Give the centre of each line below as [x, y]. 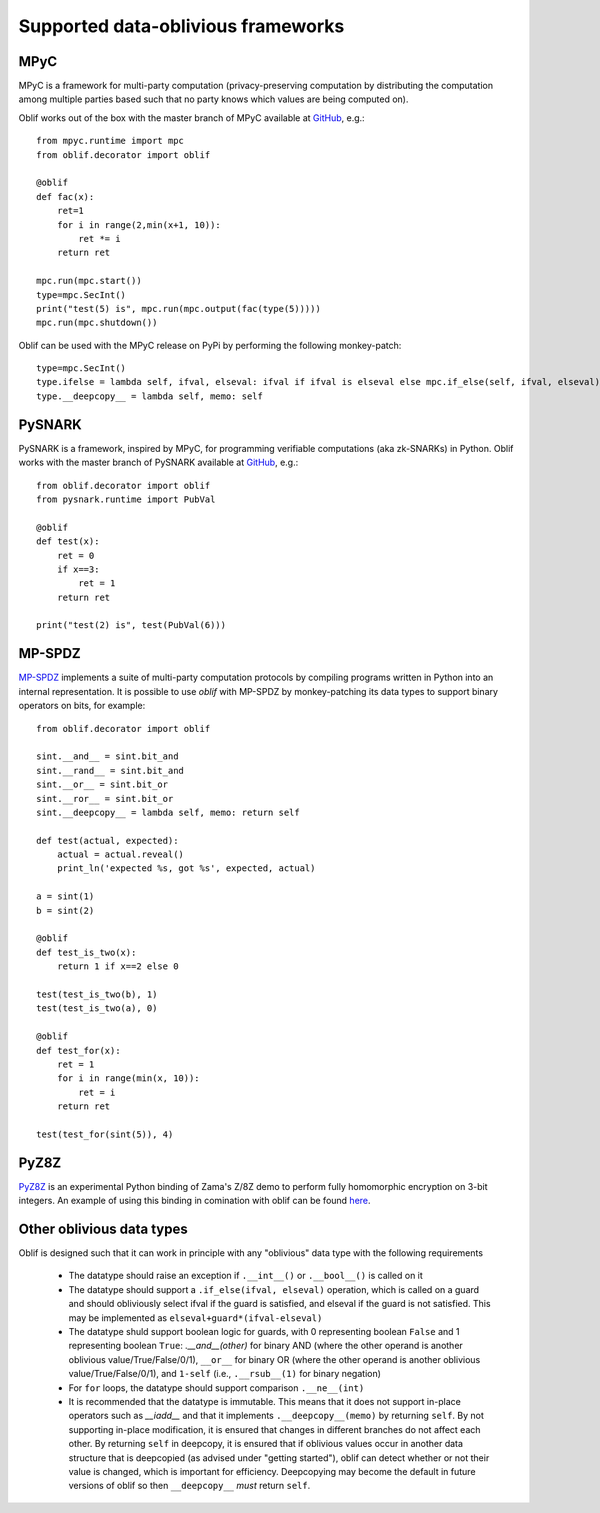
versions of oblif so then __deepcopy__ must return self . [189, 1486]
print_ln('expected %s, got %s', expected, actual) [186, 868]
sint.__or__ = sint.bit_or [102, 784]
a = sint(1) [65, 896]
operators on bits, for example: [82, 706]
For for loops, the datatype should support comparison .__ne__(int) [216, 1387]
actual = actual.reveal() [120, 854]
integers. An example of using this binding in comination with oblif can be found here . [194, 1201]
